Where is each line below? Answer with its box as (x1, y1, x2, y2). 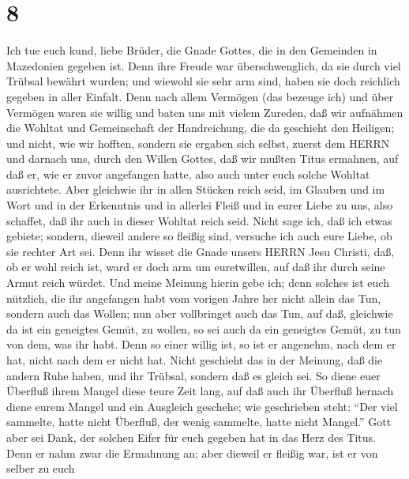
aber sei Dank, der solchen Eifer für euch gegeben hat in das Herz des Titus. (6, 428, 377, 445)
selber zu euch (6, 460, 75, 477)
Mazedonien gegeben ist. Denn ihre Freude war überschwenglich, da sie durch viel (6, 57, 401, 74)
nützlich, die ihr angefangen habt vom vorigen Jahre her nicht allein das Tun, (6, 289, 381, 306)
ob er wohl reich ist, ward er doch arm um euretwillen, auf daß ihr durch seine (6, 258, 385, 275)
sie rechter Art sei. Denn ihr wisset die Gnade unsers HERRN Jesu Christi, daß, (6, 243, 395, 259)
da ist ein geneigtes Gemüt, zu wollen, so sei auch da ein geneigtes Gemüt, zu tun (6, 320, 401, 337)
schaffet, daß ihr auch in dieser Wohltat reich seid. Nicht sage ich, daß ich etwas (6, 212, 392, 228)
